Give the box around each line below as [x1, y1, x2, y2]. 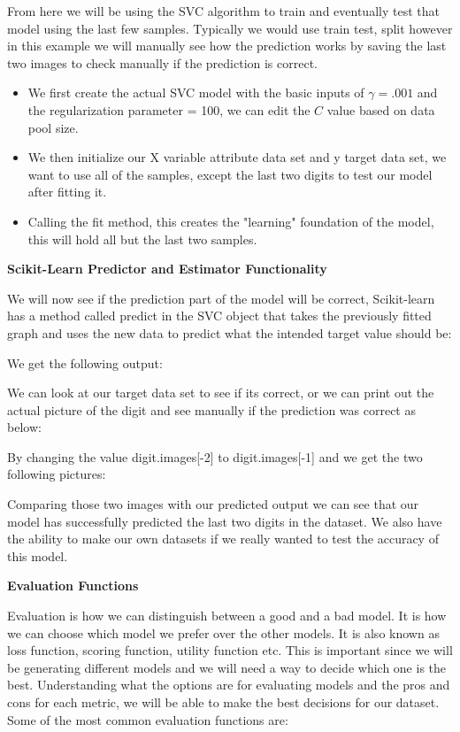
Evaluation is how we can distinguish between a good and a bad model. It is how [7, 606, 447, 625]
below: [7, 418, 42, 436]
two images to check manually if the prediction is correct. [7, 53, 318, 72]
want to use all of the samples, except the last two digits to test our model [27, 165, 433, 183]
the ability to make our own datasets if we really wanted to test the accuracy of [7, 529, 439, 548]
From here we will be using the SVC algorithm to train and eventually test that [7, 2, 440, 19]
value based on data [326, 100, 435, 119]
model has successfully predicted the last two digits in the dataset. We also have [7, 512, 442, 530]
